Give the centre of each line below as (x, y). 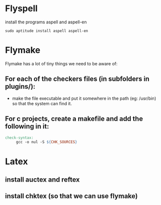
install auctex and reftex (42, 179)
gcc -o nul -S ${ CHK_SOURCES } (47, 142)
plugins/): (20, 86)
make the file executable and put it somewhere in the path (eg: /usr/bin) (84, 98)
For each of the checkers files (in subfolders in (77, 79)
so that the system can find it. (42, 103)
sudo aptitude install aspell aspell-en (47, 31)
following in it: (27, 126)
